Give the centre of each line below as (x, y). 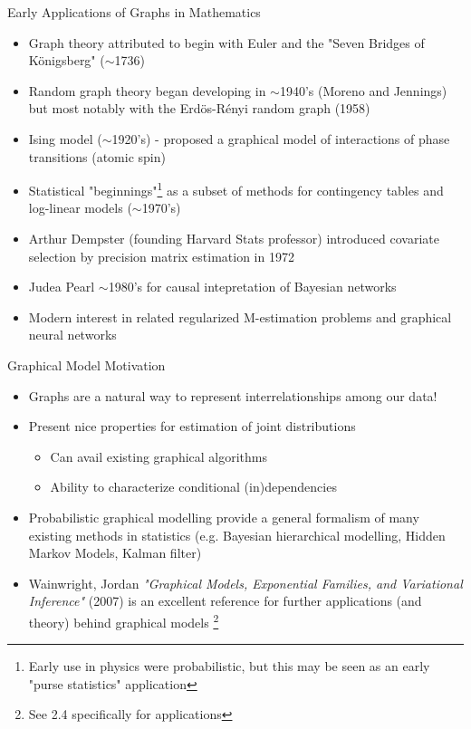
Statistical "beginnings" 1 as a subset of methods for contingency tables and (236, 189)
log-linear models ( (80, 208)
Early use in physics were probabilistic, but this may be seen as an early (229, 666)
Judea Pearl (62, 287)
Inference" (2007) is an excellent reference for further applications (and (225, 601)
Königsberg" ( (67, 60)
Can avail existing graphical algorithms (159, 456)
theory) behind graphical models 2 (124, 620)
